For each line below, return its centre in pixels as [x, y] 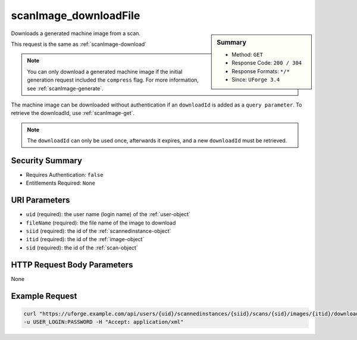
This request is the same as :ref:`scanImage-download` [79, 44]
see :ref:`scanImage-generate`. [65, 88]
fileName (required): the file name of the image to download [101, 223]
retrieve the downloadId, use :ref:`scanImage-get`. [73, 113]
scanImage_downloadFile [76, 15]
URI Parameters [41, 200]
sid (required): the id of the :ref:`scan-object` [82, 248]
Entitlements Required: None [60, 183]
